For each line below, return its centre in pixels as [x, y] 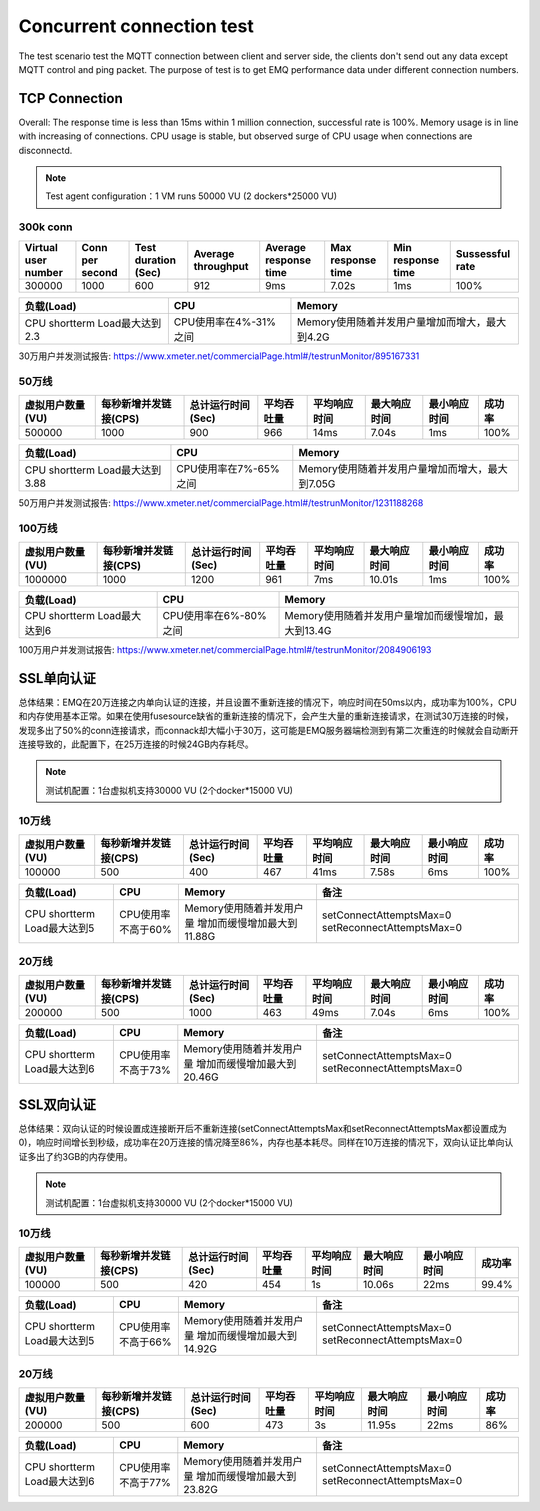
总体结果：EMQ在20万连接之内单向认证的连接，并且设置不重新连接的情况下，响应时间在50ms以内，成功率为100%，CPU [267, 702]
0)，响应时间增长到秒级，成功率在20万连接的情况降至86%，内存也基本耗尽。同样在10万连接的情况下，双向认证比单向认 [266, 1142]
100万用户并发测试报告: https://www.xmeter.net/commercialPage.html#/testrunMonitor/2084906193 [225, 649]
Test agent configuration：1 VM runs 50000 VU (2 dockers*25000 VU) [191, 196]
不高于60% [145, 929]
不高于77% [145, 1482]
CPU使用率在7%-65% [228, 468]
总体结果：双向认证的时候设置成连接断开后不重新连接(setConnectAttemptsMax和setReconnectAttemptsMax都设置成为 [262, 1129]
